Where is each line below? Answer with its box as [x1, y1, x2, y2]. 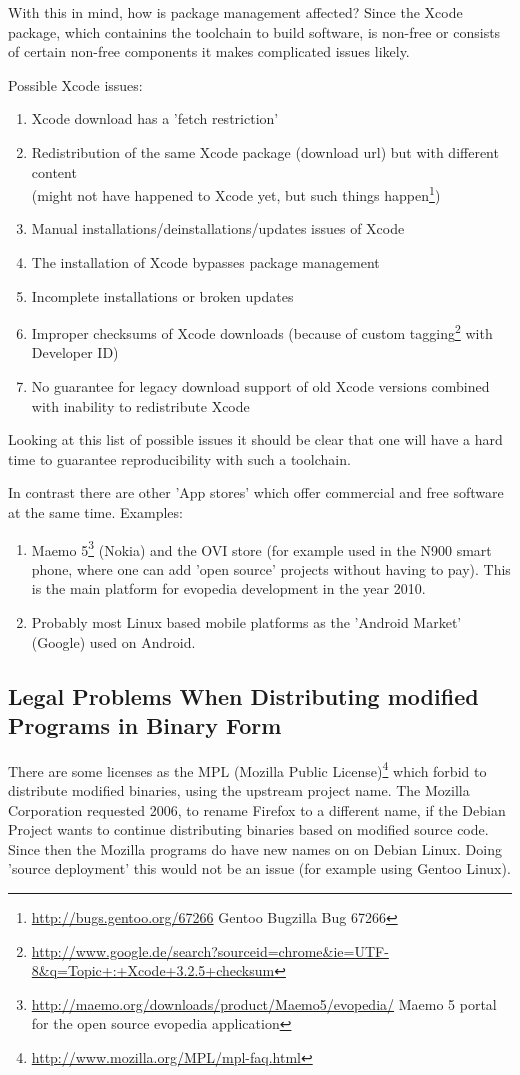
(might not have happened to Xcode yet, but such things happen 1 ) [31, 182, 441, 205]
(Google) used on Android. [31, 631, 196, 652]
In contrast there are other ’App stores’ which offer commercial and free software [8, 482, 504, 503]
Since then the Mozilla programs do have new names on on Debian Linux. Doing [8, 838, 502, 859]
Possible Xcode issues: [8, 74, 143, 95]
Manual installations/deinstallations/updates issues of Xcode [31, 218, 405, 239]
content [31, 161, 77, 182]
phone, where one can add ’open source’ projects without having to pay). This [31, 558, 511, 579]
